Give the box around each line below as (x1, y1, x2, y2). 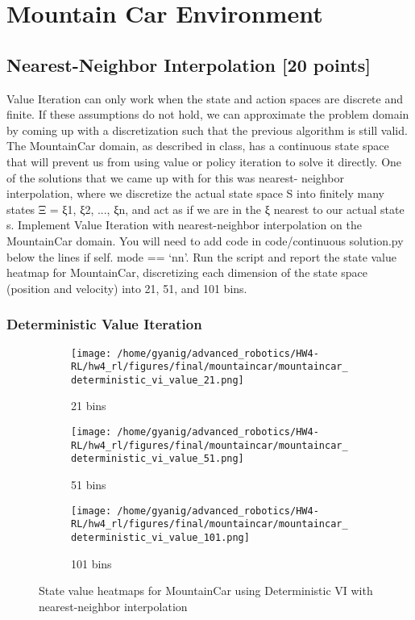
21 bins (71, 397, 106, 414)
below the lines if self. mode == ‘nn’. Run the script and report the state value (6, 248, 397, 265)
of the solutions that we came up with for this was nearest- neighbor (6, 169, 344, 186)
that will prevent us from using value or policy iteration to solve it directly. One (6, 153, 402, 170)
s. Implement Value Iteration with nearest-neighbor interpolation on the (6, 216, 362, 233)
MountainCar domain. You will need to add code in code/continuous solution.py (6, 232, 404, 249)
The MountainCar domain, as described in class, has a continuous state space (6, 137, 389, 154)
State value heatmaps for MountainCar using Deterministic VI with (39, 582, 373, 599)
